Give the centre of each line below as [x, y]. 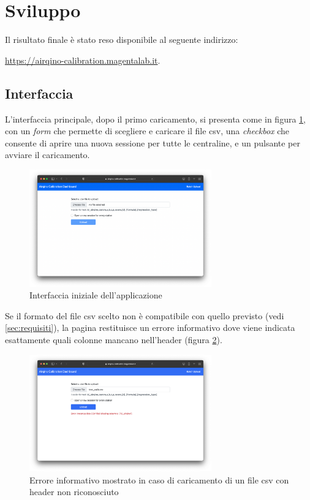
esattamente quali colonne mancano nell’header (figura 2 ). [114, 339]
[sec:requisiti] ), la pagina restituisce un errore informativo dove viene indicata [150, 328]
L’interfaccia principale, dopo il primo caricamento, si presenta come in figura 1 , [155, 119]
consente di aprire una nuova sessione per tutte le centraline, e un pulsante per [153, 142]
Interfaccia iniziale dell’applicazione [96, 295]
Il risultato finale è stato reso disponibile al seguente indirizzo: [122, 40]
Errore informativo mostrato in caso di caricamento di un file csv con [159, 479]
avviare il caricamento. [47, 155]
